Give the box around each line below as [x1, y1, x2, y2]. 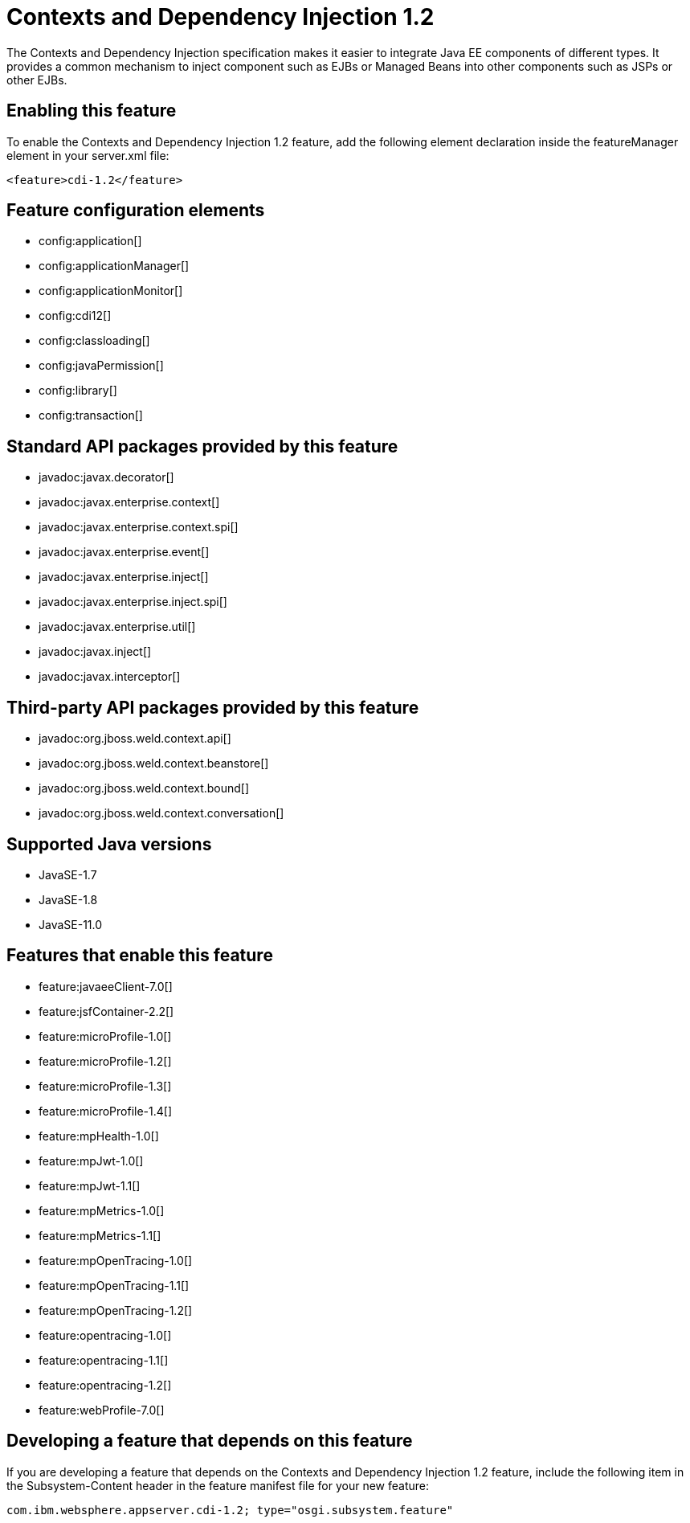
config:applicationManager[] [39, 259, 190, 273]
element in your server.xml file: [6, 148, 169, 162]
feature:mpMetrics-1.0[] [39, 1203, 165, 1218]
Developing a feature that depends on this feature [6, 1431, 413, 1451]
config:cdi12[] [39, 309, 112, 323]
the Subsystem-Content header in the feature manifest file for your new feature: [6, 1478, 430, 1492]
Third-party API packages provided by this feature [6, 697, 419, 718]
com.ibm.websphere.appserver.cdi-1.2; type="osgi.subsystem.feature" [6, 1503, 454, 1517]
